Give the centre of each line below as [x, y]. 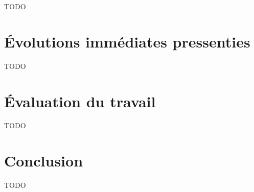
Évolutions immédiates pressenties [127, 41]
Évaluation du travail [80, 101]
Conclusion [44, 161]
